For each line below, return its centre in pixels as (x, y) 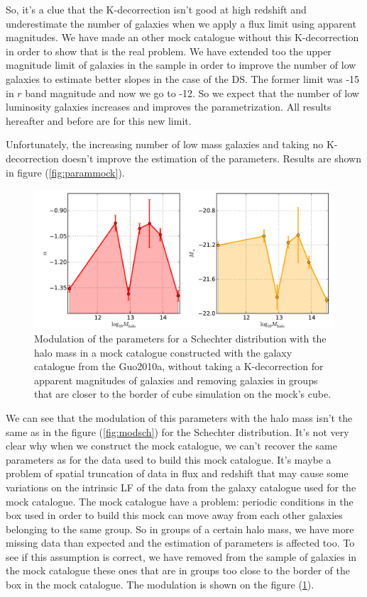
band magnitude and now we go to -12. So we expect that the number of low (192, 93)
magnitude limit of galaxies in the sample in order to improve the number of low (181, 65)
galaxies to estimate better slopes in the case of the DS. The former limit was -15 (183, 78)
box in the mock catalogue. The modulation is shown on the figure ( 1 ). (160, 585)
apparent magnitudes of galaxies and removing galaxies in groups (176, 380)
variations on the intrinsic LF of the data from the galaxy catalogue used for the (181, 487)
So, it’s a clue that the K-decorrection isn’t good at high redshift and (156, 9)
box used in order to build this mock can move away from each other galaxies (174, 515)
